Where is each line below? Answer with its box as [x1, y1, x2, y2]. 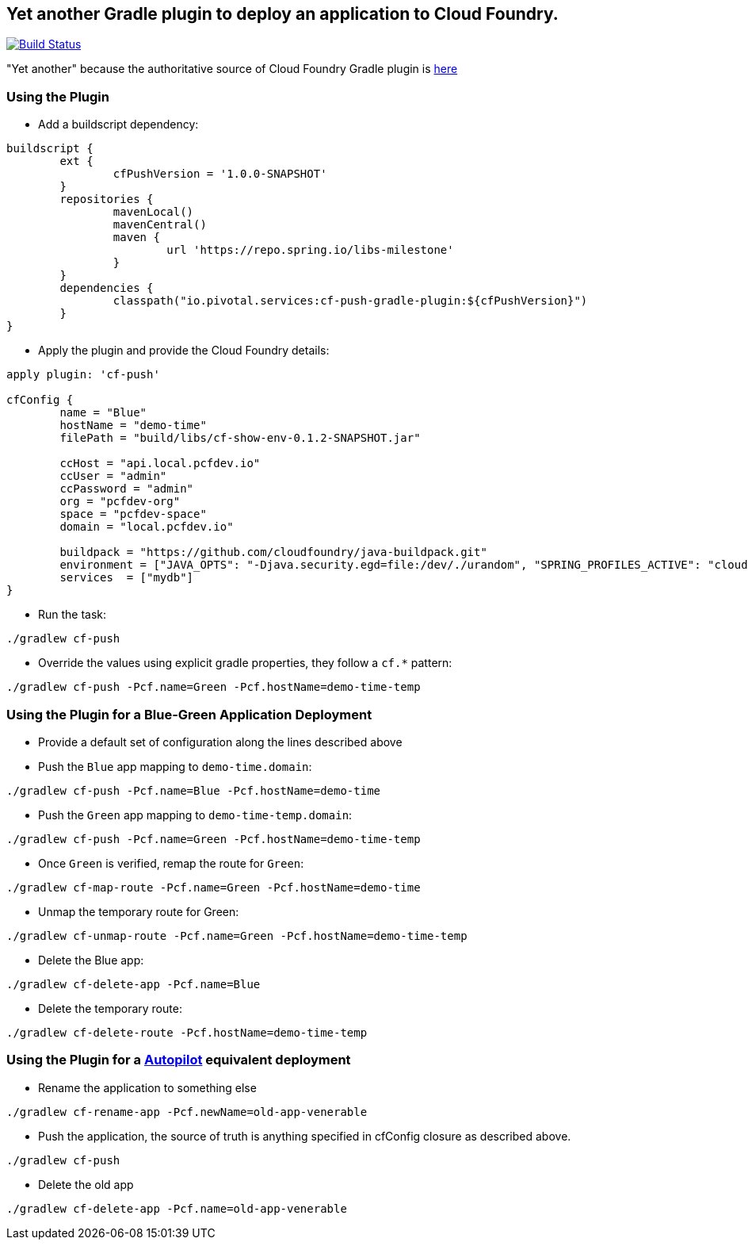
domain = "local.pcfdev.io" [59, 520, 234, 534]
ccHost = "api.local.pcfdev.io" [59, 457, 261, 470]
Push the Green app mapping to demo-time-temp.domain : [38, 807, 353, 822]
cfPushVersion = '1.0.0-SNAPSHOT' [113, 167, 327, 181]
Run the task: [38, 608, 107, 622]
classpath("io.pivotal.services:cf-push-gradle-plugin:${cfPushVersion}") [113, 294, 588, 308]
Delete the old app [38, 1177, 134, 1191]
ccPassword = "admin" [59, 482, 194, 496]
